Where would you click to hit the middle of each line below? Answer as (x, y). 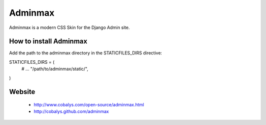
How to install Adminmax (48, 41)
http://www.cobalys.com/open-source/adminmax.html (89, 105)
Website (22, 92)
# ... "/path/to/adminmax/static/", (55, 69)
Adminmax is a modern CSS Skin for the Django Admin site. (69, 27)
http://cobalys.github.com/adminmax (71, 112)
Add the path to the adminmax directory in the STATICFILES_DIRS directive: (85, 53)
